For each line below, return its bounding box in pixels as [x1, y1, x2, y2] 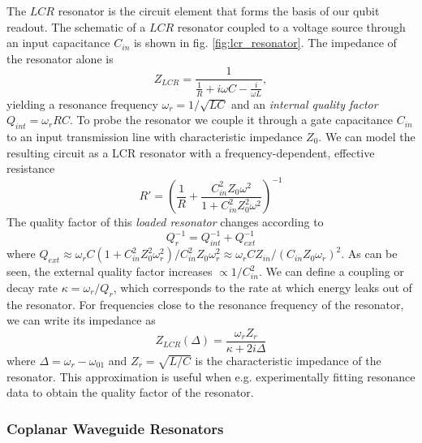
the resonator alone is [6, 49, 114, 67]
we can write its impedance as [6, 312, 156, 329]
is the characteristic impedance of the [195, 351, 381, 368]
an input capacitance [6, 34, 110, 51]
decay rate [6, 278, 58, 295]
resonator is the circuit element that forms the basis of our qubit [58, 2, 380, 19]
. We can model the [318, 128, 416, 145]
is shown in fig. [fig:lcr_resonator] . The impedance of [133, 34, 397, 51]
